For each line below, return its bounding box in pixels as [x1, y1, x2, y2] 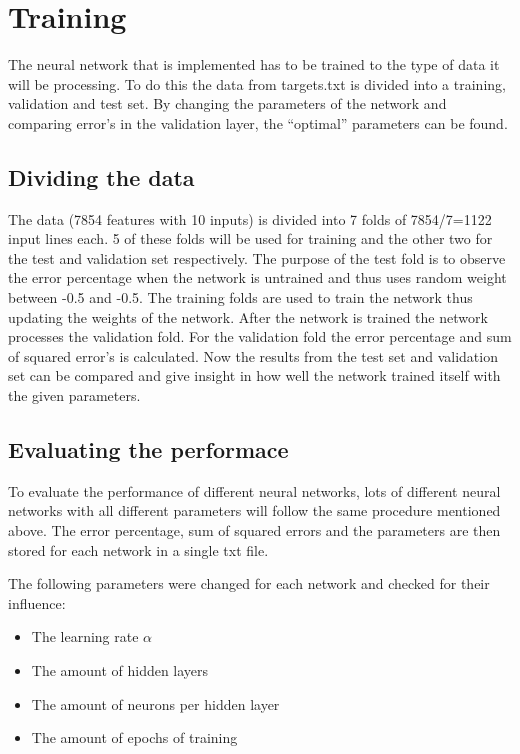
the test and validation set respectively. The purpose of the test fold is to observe [8, 247, 506, 268]
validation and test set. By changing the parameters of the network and [8, 93, 447, 114]
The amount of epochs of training [31, 727, 238, 748]
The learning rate [31, 626, 139, 647]
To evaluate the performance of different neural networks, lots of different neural [8, 480, 501, 501]
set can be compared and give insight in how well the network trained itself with [8, 365, 501, 386]
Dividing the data [8, 161, 195, 192]
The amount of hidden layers [31, 660, 209, 680]
